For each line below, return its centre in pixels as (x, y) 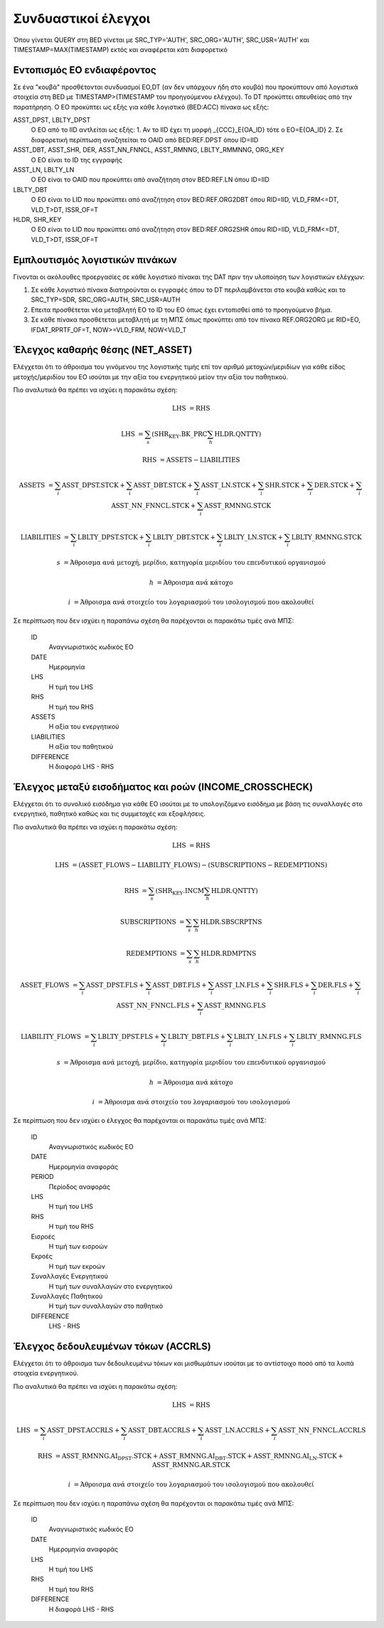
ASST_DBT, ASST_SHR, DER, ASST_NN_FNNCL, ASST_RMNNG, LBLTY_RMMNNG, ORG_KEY (149, 150)
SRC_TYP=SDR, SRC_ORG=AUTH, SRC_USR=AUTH (106, 300)
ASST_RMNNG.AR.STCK (191, 1465)
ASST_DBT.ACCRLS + (162, 1431)
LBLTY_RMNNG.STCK (326, 537)
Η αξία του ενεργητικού (84, 726)
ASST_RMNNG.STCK (238, 506)
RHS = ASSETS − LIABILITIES (191, 460)
